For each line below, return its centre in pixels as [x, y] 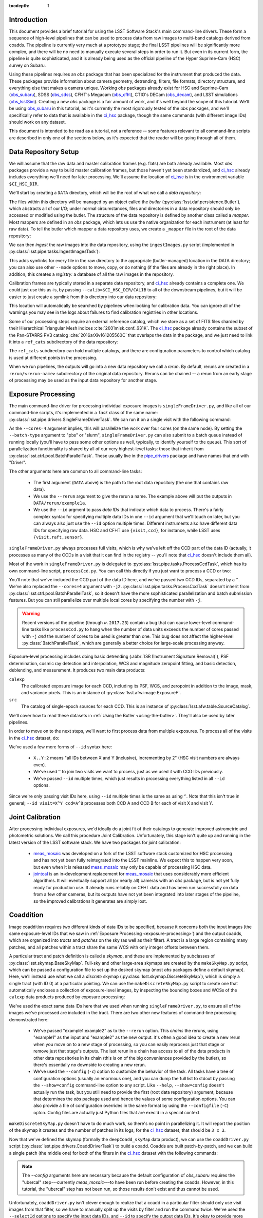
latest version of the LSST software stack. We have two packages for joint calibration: [95, 842]
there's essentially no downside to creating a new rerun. [90, 1065]
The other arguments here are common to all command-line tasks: [75, 471]
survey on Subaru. [28, 65]
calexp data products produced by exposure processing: [67, 997]
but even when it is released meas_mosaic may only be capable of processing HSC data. [122, 867]
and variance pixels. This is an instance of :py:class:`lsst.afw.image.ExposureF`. [101, 693]
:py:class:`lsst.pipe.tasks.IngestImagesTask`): [54, 251]
